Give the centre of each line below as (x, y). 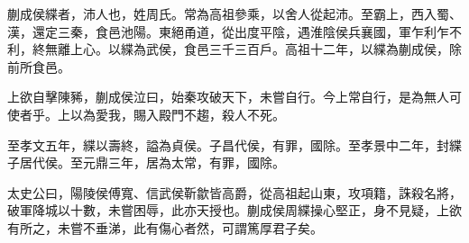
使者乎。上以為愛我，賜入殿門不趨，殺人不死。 (146, 114)
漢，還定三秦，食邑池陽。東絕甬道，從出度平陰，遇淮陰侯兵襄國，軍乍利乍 (228, 31)
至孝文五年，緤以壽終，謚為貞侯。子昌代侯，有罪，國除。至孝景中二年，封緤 (234, 144)
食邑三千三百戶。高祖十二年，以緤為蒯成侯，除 (322, 49)
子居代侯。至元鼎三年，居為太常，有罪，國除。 (146, 162)
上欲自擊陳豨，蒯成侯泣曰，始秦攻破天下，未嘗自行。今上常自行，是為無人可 (234, 97)
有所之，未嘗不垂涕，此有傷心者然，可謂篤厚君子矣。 (165, 227)
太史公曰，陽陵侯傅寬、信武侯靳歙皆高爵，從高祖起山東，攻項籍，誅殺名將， (234, 192)
